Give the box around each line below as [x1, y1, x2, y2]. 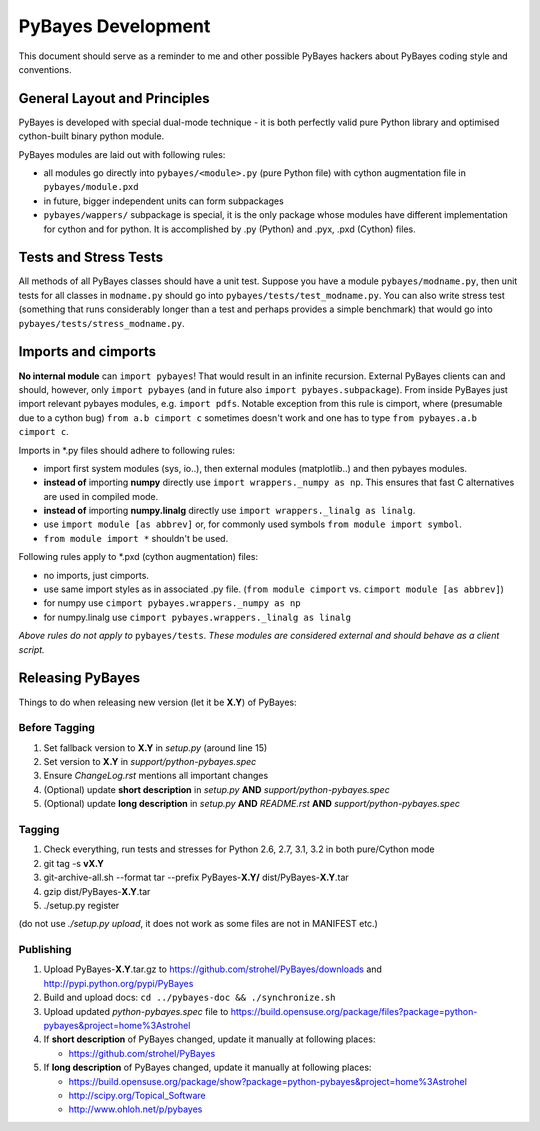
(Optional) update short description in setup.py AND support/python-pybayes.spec [43, 783, 390, 795]
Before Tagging [18, 721, 95, 735]
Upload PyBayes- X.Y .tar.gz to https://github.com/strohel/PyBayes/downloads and [43, 963, 382, 975]
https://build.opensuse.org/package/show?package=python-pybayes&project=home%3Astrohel [68, 1075, 467, 1087]
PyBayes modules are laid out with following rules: [18, 148, 226, 160]
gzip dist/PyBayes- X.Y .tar [43, 885, 151, 897]
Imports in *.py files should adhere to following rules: [18, 444, 235, 456]
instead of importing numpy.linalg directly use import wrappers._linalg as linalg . [43, 505, 416, 517]
